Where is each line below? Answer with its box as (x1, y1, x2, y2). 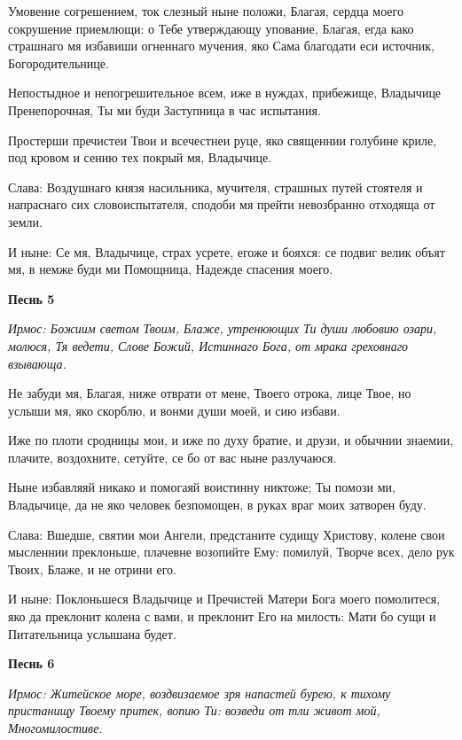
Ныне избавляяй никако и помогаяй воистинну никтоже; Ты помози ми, (8, 478, 395, 496)
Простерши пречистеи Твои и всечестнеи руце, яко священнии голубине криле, (8, 130, 437, 149)
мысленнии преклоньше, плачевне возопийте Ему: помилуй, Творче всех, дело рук (8, 542, 455, 561)
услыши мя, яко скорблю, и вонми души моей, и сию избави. (8, 401, 341, 419)
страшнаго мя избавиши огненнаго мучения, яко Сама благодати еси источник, (8, 36, 435, 55)
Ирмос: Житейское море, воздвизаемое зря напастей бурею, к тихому (8, 683, 391, 702)
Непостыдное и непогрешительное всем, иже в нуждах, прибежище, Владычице (8, 83, 442, 102)
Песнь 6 (8, 654, 55, 673)
